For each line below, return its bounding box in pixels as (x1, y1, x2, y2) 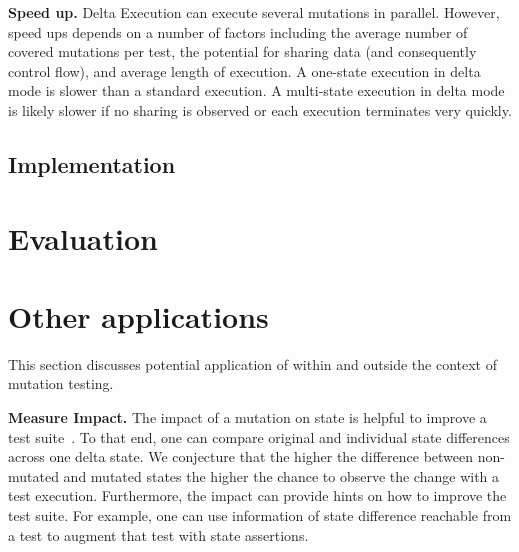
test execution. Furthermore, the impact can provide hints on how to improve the (8, 485, 507, 506)
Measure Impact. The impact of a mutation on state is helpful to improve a (8, 407, 487, 428)
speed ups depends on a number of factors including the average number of (8, 21, 468, 42)
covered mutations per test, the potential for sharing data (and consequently (8, 41, 477, 62)
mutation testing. (8, 373, 114, 394)
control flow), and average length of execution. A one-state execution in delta (8, 60, 481, 81)
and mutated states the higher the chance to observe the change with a (63, 465, 500, 486)
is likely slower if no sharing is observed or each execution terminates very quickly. (8, 99, 512, 120)
